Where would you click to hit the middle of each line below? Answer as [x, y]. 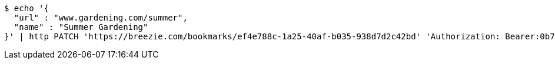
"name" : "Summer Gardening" [81, 27]
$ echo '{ [26, 8]
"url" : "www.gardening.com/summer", [101, 18]
